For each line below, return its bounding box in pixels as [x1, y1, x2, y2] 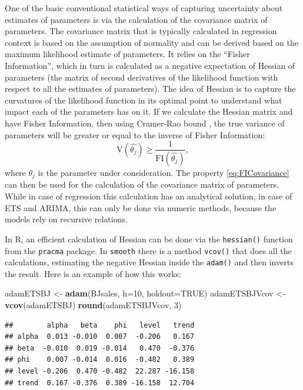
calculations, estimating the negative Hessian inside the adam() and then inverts [5, 256, 294, 268]
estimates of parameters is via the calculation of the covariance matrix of [5, 13, 268, 25]
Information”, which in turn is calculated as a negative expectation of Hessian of [5, 59, 295, 71]
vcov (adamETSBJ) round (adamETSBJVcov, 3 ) [5, 299, 182, 311]
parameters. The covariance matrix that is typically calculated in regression [5, 25, 277, 37]
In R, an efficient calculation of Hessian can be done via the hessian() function [5, 232, 293, 245]
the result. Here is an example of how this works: [5, 267, 181, 279]
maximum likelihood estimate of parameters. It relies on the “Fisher [5, 48, 250, 60]
